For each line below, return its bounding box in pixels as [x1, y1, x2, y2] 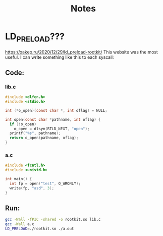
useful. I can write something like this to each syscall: [5, 54, 114, 60]
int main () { [5, 177, 32, 182]
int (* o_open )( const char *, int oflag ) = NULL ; [5, 108, 108, 113]
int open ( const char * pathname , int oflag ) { [5, 117, 101, 122]
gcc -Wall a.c [5, 222, 35, 227]
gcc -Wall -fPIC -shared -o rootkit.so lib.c [5, 217, 101, 222]
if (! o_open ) [9, 122, 37, 127]
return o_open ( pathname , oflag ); [9, 136, 79, 141]
